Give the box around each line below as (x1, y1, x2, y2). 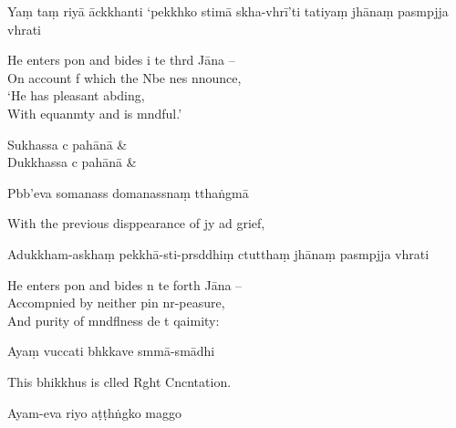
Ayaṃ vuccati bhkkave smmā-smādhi (7, 341, 215, 360)
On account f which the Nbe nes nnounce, (7, 68, 242, 87)
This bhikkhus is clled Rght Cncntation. (7, 371, 232, 391)
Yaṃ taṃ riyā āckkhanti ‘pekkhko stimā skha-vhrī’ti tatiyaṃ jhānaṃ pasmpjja (7, 2, 449, 20)
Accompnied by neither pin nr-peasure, (7, 293, 225, 312)
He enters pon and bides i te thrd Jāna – (7, 50, 235, 69)
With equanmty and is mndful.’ (7, 103, 182, 122)
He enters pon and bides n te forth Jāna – (7, 275, 243, 294)
